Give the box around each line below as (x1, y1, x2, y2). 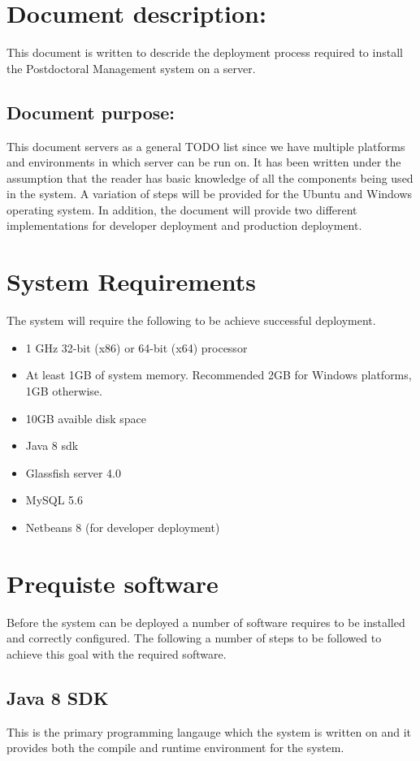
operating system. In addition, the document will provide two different (6, 201, 357, 218)
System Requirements (6, 265, 256, 298)
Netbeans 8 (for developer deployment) (25, 518, 220, 535)
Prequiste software (6, 566, 219, 599)
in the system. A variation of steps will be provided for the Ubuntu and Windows (6, 185, 413, 202)
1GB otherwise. (25, 382, 102, 399)
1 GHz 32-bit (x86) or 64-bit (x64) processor (25, 339, 248, 356)
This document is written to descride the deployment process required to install (6, 44, 403, 61)
